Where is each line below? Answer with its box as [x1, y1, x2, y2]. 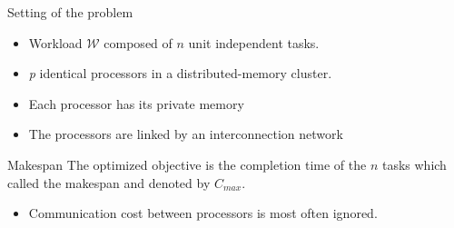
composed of [104, 33, 173, 52]
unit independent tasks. [188, 33, 320, 52]
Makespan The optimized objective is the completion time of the [7, 154, 367, 173]
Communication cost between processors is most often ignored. [28, 203, 378, 223]
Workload [28, 33, 83, 52]
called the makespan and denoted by [7, 173, 211, 192]
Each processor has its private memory [28, 94, 244, 113]
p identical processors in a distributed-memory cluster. [28, 64, 332, 83]
